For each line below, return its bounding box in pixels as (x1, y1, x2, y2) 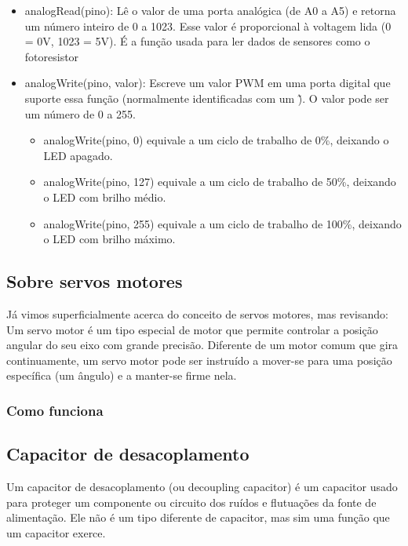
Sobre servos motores (6, 269, 183, 293)
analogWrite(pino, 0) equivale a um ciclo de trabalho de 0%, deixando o (43, 132, 389, 148)
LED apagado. (43, 147, 113, 163)
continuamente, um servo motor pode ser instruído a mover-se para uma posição (6, 351, 392, 368)
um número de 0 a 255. (24, 105, 136, 122)
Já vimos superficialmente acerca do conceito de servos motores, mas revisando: (6, 305, 388, 322)
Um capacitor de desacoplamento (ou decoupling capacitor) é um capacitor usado (6, 478, 398, 494)
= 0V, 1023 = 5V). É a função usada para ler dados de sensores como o (24, 33, 370, 49)
